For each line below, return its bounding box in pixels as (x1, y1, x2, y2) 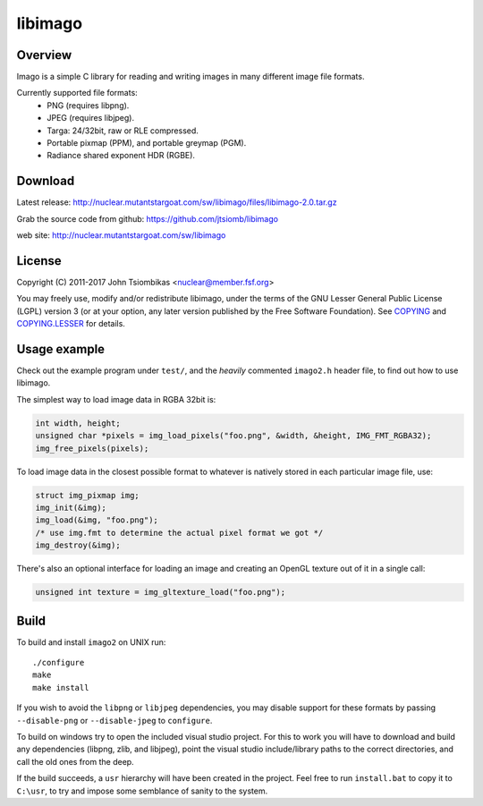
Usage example (16, 341, 106, 357)
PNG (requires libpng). (47, 99, 130, 111)
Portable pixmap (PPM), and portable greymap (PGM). (47, 138, 247, 148)
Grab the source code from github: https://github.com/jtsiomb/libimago (16, 213, 279, 224)
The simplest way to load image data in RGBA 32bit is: (16, 394, 216, 404)
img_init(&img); (35, 502, 107, 513)
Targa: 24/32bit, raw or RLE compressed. (47, 125, 199, 136)
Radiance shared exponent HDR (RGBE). (47, 150, 196, 161)
